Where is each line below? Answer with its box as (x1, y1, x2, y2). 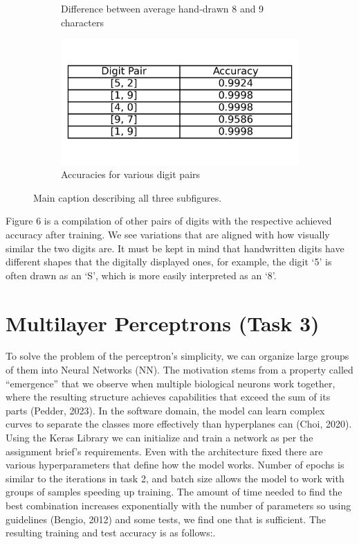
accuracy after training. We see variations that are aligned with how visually (6, 227, 330, 241)
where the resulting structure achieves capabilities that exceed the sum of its (6, 389, 331, 404)
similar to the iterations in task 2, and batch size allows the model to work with (6, 471, 344, 485)
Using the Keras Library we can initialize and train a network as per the (6, 430, 313, 444)
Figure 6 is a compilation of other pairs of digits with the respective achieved (6, 213, 332, 228)
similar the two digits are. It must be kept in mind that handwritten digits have (6, 240, 344, 255)
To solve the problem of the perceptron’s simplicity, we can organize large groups (6, 349, 349, 363)
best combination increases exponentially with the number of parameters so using (6, 498, 351, 512)
